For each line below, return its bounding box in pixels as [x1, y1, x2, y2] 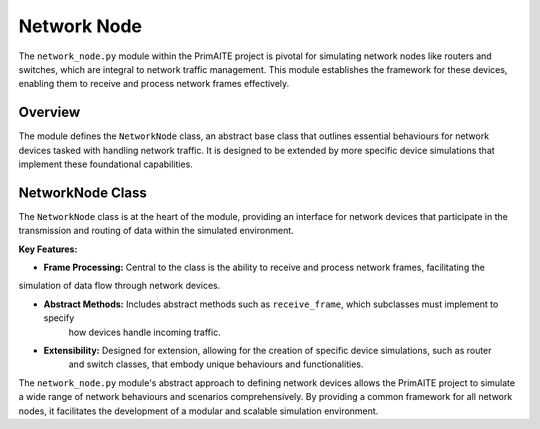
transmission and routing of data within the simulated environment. [18, 225, 294, 237]
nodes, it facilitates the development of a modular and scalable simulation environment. [18, 405, 379, 417]
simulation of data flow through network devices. [18, 280, 221, 292]
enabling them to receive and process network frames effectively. [18, 78, 290, 90]
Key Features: [18, 243, 78, 255]
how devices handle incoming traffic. [68, 326, 221, 338]
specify [43, 312, 75, 324]
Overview [18, 104, 81, 121]
